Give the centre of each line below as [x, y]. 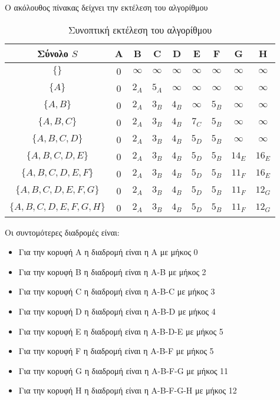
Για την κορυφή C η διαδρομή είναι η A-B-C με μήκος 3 [117, 291]
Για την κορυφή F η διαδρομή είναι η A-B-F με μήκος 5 [116, 351]
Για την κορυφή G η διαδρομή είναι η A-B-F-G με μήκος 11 [123, 370]
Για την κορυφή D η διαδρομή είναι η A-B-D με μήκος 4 [117, 311]
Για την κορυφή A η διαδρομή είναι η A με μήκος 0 [108, 252]
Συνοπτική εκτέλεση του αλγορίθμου [140, 29]
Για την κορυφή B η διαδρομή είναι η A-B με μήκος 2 [112, 271]
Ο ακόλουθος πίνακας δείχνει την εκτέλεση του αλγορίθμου [106, 7]
